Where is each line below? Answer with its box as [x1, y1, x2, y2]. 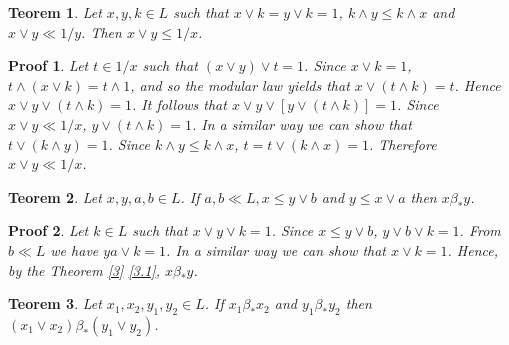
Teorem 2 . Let [8, 186, 102, 207]
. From [459, 220, 501, 241]
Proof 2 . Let [8, 220, 89, 241]
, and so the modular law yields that [130, 74, 350, 95]
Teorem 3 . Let [8, 293, 102, 314]
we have [50, 239, 99, 260]
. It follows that [132, 94, 227, 115]
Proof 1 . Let [8, 55, 89, 76]
